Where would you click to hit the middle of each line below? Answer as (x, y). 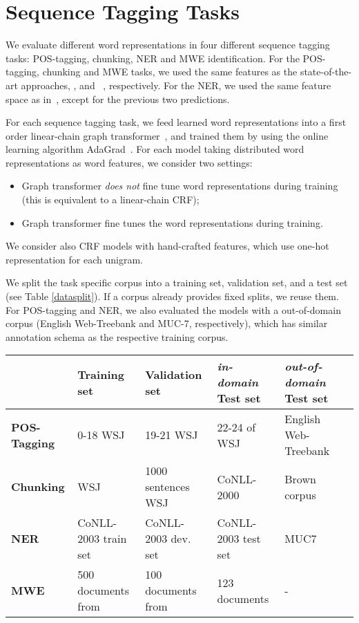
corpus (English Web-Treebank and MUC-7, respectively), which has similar (167, 323)
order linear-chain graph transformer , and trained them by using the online (167, 135)
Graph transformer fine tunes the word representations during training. (172, 222)
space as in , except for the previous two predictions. (118, 99)
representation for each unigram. (74, 259)
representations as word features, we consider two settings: (129, 162)
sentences (167, 487)
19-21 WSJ (172, 435)
